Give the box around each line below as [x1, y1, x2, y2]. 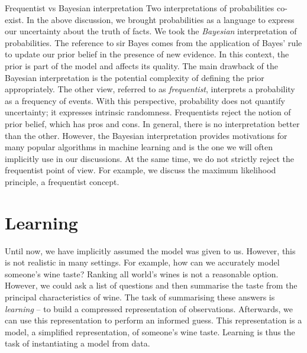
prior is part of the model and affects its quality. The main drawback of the [5, 59, 278, 72]
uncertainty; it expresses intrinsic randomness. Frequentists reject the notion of [5, 106, 291, 118]
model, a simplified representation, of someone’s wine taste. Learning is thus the [5, 325, 295, 338]
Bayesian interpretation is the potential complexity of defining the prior [5, 71, 264, 83]
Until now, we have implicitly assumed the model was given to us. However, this [5, 244, 296, 257]
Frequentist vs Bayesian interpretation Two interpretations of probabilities [5, 2, 274, 14]
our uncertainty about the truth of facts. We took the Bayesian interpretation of [5, 25, 297, 37]
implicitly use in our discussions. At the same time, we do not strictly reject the [5, 152, 295, 164]
